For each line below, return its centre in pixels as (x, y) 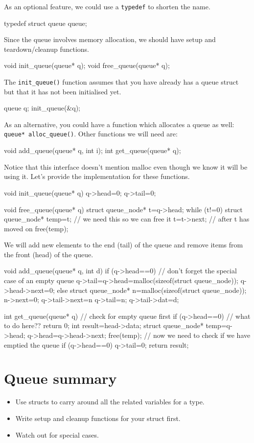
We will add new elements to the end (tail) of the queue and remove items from (124, 245)
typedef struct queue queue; (46, 23)
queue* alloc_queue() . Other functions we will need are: (91, 134)
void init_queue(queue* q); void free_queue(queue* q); (87, 65)
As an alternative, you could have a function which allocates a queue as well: (119, 124)
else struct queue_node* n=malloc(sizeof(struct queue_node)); (152, 290)
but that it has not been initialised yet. (63, 91)
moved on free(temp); (36, 228)
